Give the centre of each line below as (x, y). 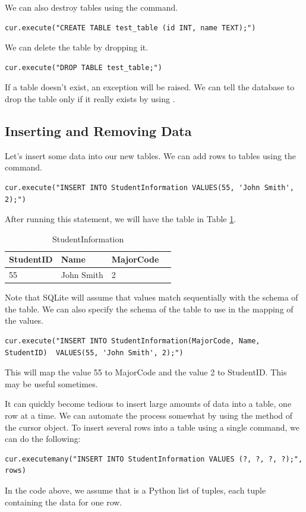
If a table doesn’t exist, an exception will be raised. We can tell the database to (150, 87)
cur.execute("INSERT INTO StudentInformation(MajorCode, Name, (133, 341)
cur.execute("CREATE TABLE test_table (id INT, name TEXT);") (130, 28)
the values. (24, 320)
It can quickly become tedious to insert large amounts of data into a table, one (148, 404)
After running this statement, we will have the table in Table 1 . (121, 219)
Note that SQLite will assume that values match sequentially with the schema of (152, 297)
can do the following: (43, 439)
